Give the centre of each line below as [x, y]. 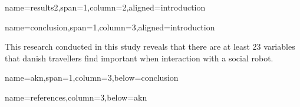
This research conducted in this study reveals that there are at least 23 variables [150, 46]
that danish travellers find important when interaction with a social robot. [139, 58]
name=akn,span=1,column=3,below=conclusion [92, 77]
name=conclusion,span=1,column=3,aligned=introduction [110, 27]
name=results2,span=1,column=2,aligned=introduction [105, 7]
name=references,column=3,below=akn [76, 97]
